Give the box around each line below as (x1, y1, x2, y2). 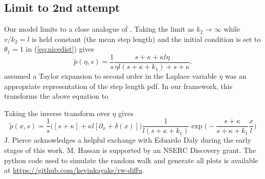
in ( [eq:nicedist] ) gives (26, 43, 95, 54)
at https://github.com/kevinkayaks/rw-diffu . (4, 165, 144, 175)
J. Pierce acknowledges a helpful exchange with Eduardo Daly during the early (4, 135, 251, 145)
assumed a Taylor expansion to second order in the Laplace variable (4, 71, 217, 81)
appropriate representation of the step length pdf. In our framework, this (4, 80, 233, 91)
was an (225, 71, 247, 81)
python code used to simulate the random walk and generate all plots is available (4, 154, 258, 165)
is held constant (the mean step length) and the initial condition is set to (32, 33, 261, 44)
